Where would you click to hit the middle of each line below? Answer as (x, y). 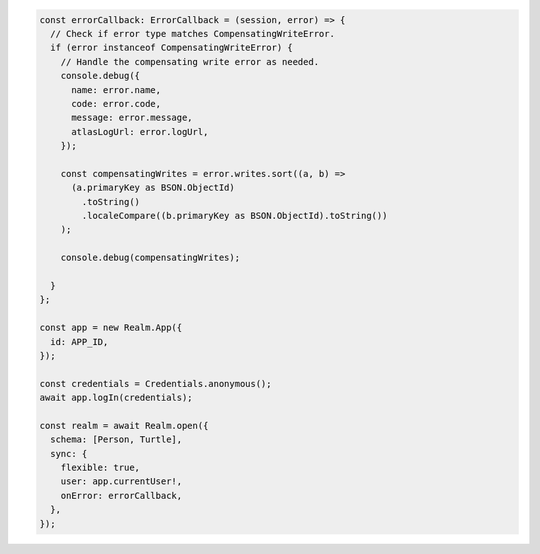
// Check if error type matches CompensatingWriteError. (192, 33)
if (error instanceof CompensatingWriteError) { (172, 48)
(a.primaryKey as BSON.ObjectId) (153, 188)
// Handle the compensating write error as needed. (190, 61)
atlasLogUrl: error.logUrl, (140, 131)
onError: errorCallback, (121, 495)
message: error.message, (132, 118)
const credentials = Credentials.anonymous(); (155, 383)
